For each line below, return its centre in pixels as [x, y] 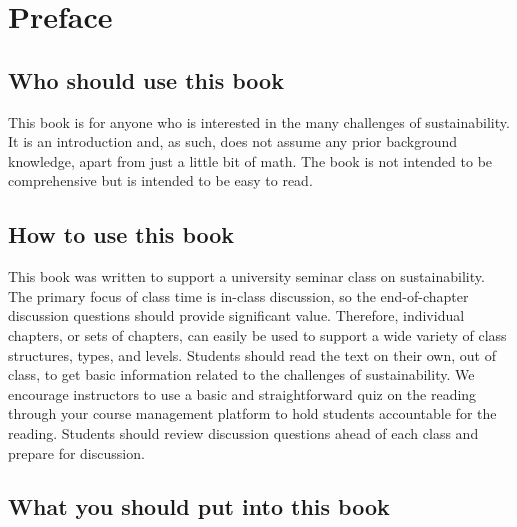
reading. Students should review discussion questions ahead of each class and [243, 432]
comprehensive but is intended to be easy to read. [160, 180]
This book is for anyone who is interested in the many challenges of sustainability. [259, 121]
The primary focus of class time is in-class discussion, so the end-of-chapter [238, 295]
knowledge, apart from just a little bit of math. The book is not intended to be [250, 160]
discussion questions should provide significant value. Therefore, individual [236, 315]
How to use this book [121, 234]
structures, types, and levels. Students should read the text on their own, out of [252, 354]
